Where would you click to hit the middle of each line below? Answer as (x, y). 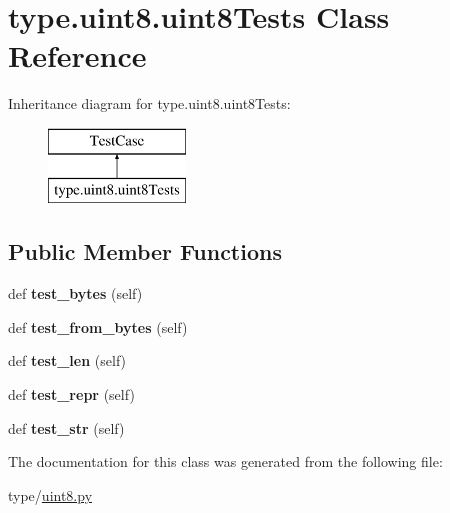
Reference (77, 55)
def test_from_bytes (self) (98, 326)
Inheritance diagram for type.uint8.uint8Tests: (149, 103)
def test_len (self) (67, 360)
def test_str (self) (66, 427)
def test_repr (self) (71, 394)
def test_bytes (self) (75, 293)
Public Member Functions (145, 251)
